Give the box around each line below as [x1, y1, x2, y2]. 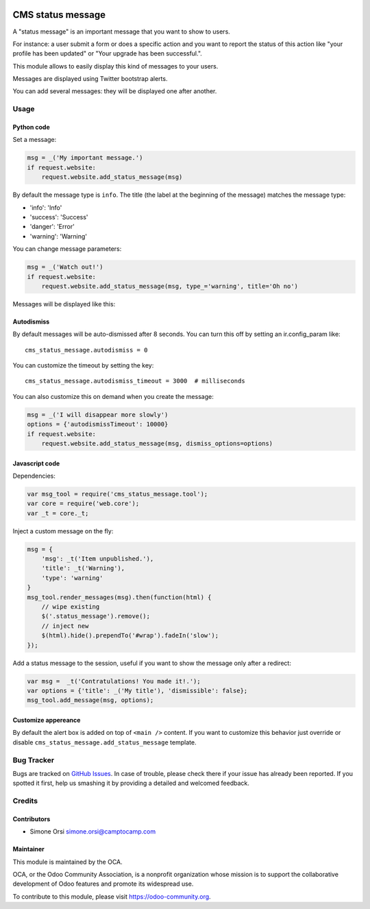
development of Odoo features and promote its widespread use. [12, 880, 194, 888]
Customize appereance [12, 716, 81, 724]
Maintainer [12, 845, 45, 853]
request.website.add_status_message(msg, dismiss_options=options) [41, 439, 273, 447]
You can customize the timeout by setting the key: [12, 361, 154, 369]
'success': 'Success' [29, 213, 88, 221]
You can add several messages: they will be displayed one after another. [12, 87, 217, 95]
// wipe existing [41, 603, 100, 611]
